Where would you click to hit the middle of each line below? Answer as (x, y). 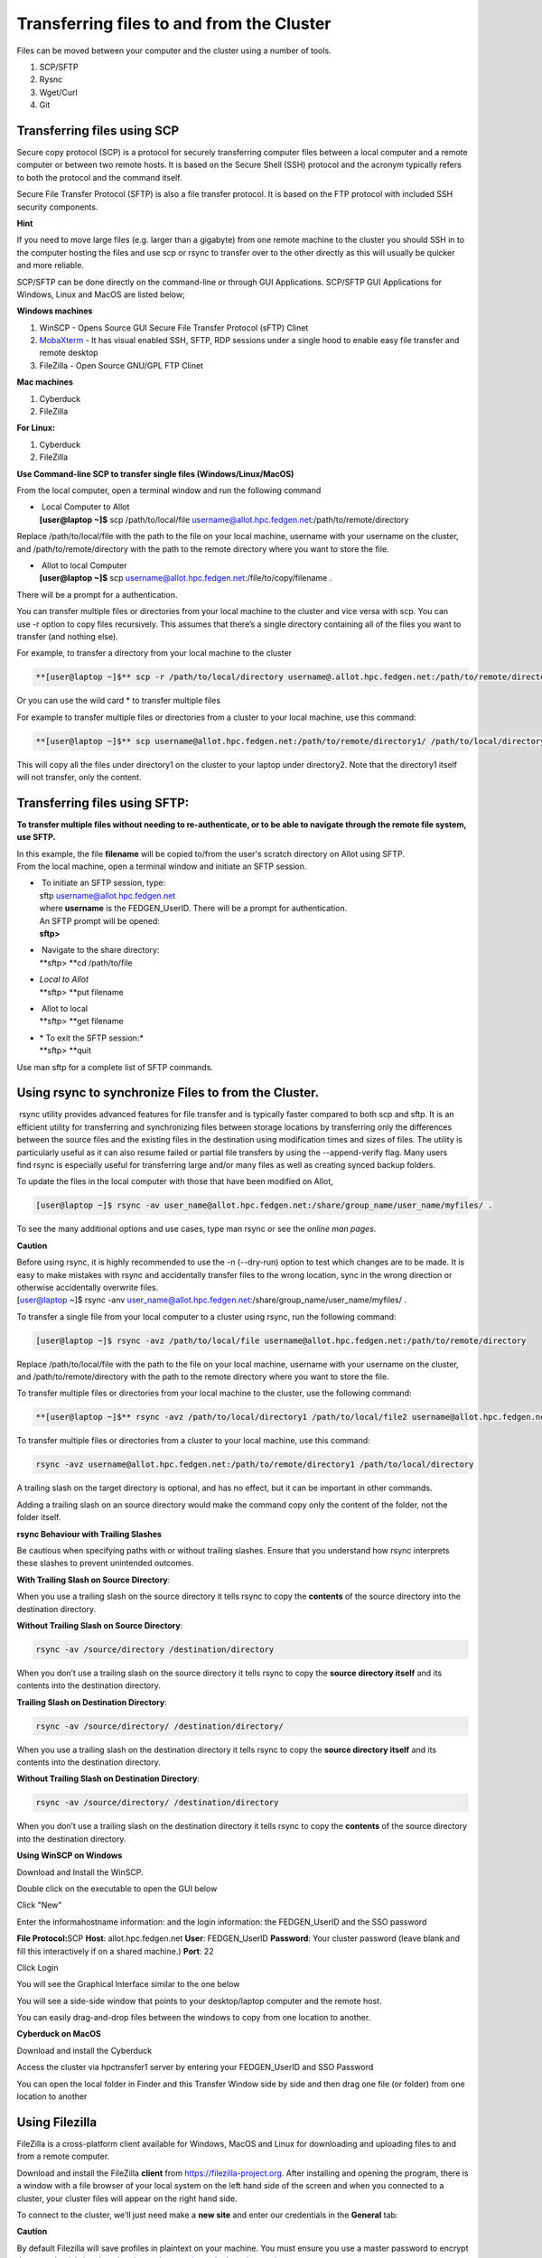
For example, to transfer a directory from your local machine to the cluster (154, 653)
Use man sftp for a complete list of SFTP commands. (115, 1067)
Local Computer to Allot (85, 507)
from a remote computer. (63, 2156)
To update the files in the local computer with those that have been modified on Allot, (175, 1181)
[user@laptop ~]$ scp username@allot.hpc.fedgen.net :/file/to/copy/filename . (186, 578)
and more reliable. (51, 266)
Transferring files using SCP (98, 131)
